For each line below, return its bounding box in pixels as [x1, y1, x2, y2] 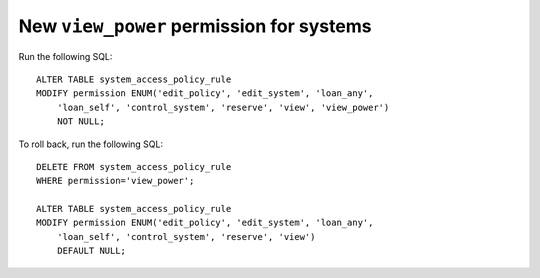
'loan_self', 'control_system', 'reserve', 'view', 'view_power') [56, 101, 390, 113]
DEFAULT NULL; [56, 245, 127, 257]
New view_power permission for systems [18, 15, 372, 37]
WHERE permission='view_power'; [36, 175, 195, 187]
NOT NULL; [56, 116, 105, 127]
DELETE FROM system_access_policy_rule [36, 161, 232, 172]
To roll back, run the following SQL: [18, 138, 164, 150]
